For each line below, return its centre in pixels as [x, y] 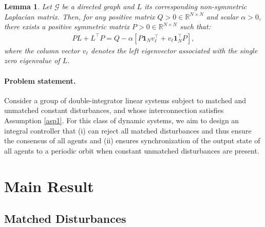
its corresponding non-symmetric [196, 6]
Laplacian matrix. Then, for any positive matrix [80, 16]
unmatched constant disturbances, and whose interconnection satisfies [114, 110]
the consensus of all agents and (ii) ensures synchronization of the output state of [132, 140]
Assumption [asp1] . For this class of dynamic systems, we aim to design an [122, 120]
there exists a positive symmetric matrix [67, 26]
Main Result [49, 186]
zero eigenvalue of [32, 60]
